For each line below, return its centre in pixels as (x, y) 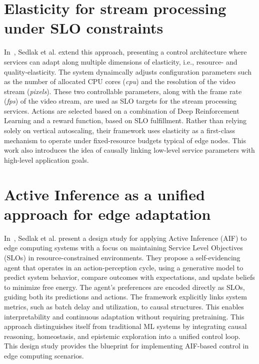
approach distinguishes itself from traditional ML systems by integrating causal (125, 326)
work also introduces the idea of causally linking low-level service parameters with (129, 150)
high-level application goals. (46, 159)
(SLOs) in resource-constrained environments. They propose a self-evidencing (122, 257)
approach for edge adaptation (107, 214)
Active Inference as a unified (104, 194)
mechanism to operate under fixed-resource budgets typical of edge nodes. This (125, 140)
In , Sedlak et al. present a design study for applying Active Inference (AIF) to (125, 238)
